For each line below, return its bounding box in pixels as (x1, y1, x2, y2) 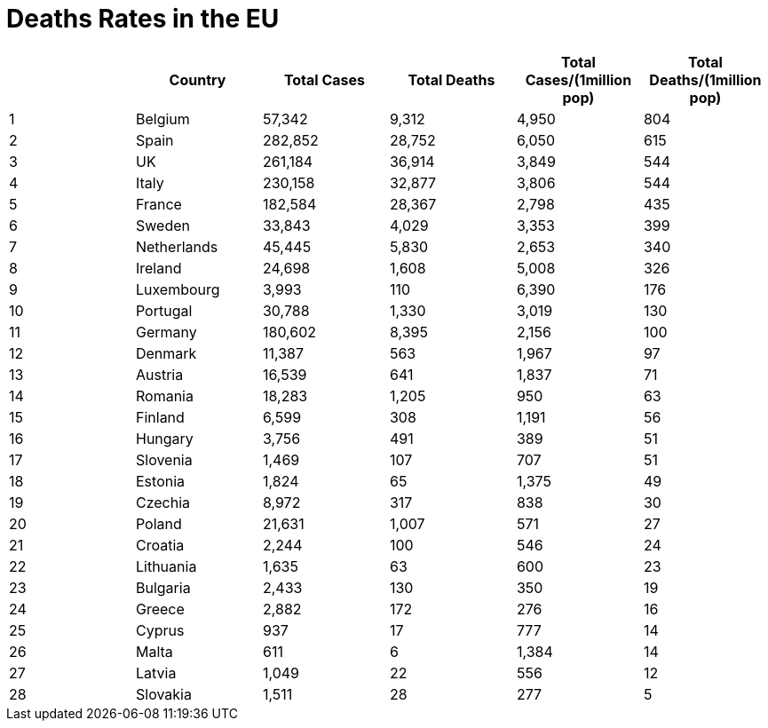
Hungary (135, 429, 194, 447)
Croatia (135, 535, 185, 554)
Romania (135, 386, 194, 405)
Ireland (135, 258, 182, 277)
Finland (135, 408, 185, 426)
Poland (135, 514, 182, 533)
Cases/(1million (525, 70, 632, 89)
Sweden (135, 216, 190, 234)
